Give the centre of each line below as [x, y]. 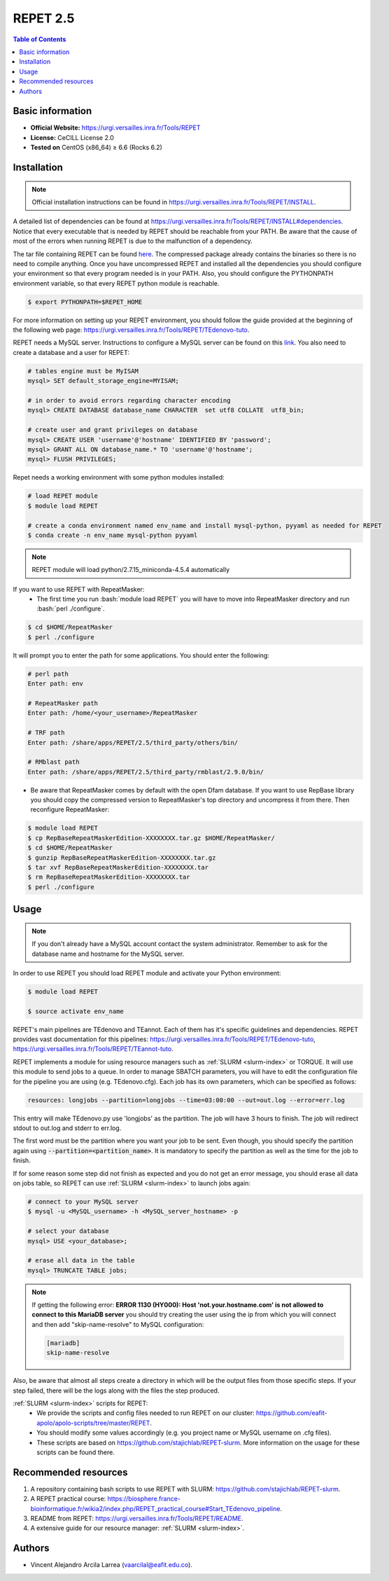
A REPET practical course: [68, 1499]
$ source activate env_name [76, 1011]
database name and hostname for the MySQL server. [108, 954]
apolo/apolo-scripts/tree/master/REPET [93, 1423]
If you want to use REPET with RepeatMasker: [79, 589]
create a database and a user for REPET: [71, 352]
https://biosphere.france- [144, 1499]
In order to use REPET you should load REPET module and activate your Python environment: [147, 973]
